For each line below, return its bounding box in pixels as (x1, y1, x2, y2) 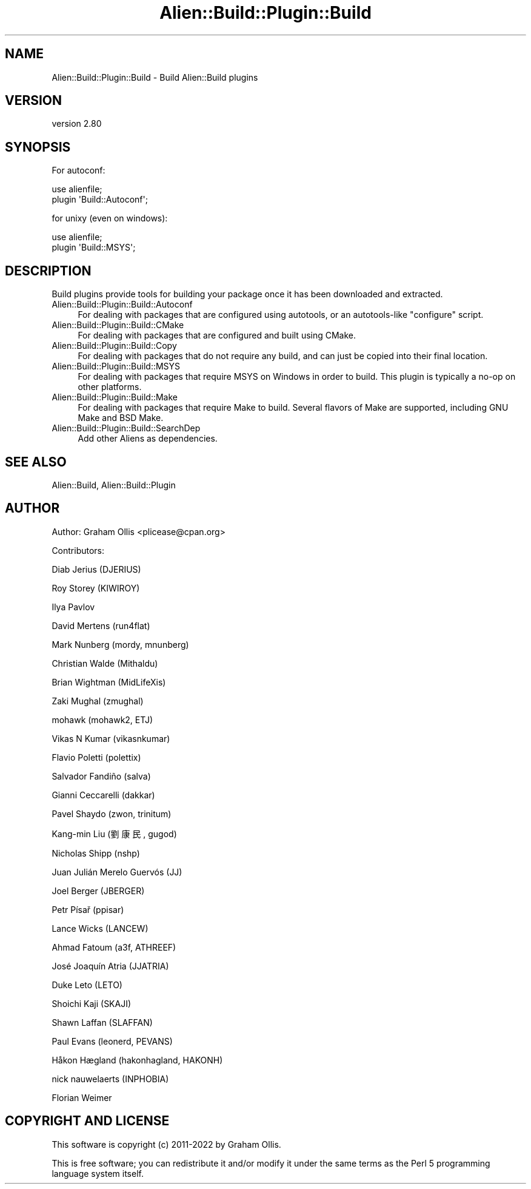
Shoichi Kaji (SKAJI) (52, 998, 132, 1009)
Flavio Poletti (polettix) (52, 752, 141, 763)
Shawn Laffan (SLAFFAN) (52, 1017, 153, 1028)
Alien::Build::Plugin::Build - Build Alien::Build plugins (52, 72, 258, 83)
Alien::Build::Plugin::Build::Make (52, 392, 178, 403)
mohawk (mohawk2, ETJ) (52, 714, 153, 725)
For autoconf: (52, 165, 105, 176)
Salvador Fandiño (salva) (52, 770, 151, 781)
